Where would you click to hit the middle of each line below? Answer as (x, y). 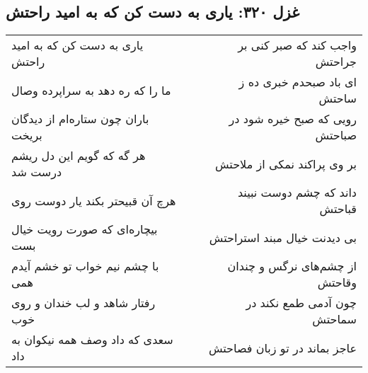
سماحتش (334, 319)
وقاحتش (337, 282)
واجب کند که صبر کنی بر (297, 45)
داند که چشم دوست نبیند (297, 193)
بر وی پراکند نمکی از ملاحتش (286, 163)
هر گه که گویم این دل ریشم (79, 156)
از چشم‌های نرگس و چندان (292, 266)
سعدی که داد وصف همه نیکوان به (92, 340)
